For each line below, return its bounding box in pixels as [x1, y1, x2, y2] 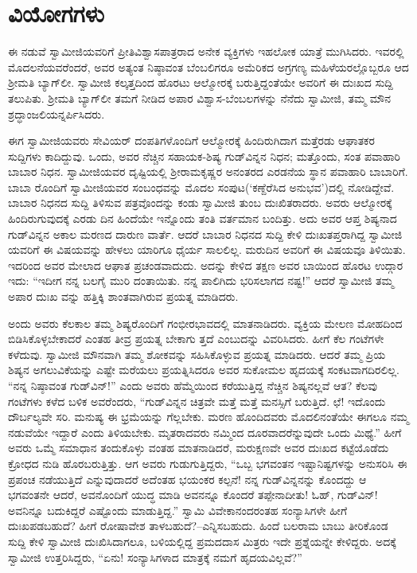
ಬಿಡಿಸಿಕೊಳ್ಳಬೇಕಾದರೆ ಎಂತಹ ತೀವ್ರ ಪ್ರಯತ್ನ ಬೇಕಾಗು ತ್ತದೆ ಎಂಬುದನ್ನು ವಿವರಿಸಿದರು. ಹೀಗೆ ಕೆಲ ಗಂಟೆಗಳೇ [8, 330, 384, 347]
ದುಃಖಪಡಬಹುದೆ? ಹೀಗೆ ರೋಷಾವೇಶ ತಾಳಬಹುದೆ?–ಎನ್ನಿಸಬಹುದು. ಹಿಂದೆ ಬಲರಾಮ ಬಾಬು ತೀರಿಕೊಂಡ [8, 517, 388, 534]
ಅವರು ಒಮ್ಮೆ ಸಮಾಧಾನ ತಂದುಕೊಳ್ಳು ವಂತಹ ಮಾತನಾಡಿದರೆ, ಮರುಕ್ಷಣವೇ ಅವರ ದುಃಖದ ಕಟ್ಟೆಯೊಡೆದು [8, 439, 389, 456]
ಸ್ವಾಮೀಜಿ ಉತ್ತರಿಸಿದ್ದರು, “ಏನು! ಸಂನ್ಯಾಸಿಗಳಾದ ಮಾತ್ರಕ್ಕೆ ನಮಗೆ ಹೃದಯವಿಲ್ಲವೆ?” [8, 548, 302, 565]
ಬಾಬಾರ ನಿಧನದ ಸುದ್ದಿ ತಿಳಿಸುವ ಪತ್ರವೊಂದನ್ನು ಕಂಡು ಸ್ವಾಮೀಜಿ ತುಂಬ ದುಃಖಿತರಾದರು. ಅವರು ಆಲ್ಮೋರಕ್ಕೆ [8, 194, 392, 211]
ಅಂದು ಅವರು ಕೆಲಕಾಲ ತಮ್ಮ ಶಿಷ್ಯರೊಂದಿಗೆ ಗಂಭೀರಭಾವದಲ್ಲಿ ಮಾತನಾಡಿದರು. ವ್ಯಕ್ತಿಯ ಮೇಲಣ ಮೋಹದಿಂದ [8, 314, 403, 331]
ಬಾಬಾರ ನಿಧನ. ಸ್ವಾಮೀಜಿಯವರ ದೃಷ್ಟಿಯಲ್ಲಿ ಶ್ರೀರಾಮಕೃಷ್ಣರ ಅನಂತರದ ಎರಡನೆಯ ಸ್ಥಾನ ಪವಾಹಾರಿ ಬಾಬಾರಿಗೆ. [8, 163, 408, 180]
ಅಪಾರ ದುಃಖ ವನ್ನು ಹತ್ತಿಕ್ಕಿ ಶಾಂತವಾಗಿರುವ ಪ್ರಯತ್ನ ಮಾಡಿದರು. [8, 288, 239, 305]
